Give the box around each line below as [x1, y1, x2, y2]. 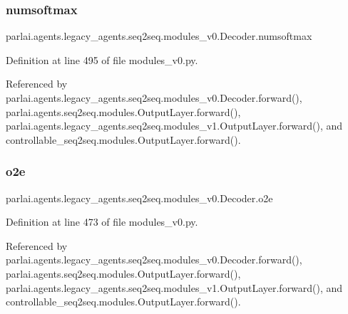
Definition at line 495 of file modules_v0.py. [6, 52, 198, 67]
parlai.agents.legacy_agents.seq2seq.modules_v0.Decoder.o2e [6, 190, 273, 205]
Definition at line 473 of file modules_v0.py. [6, 214, 198, 229]
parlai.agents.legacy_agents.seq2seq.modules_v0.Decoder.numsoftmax [6, 28, 312, 43]
